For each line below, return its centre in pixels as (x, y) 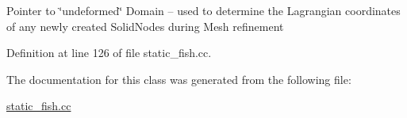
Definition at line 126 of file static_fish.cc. (109, 53)
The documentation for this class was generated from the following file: (179, 79)
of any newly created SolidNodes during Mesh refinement (145, 26)
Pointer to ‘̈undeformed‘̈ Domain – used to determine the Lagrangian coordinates (203, 10)
